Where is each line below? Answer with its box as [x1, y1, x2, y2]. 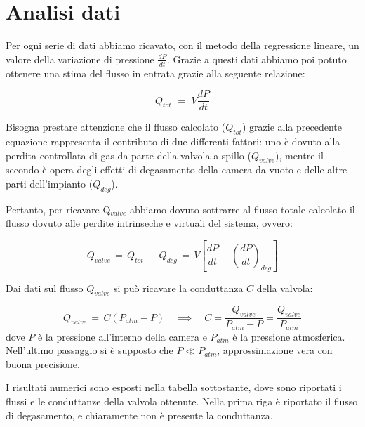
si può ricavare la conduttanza [113, 280, 244, 295]
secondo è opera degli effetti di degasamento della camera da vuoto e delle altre [6, 162, 347, 177]
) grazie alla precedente [241, 119, 342, 134]
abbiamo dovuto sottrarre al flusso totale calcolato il [129, 202, 355, 216]
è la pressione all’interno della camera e [37, 329, 207, 343]
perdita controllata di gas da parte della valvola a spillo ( [6, 147, 251, 162]
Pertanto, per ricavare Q [6, 202, 111, 216]
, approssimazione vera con [217, 343, 333, 357]
